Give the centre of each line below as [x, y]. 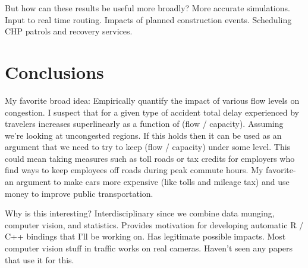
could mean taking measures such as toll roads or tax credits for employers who [150, 158]
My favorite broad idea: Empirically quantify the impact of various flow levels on [152, 100]
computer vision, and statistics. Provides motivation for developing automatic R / [154, 224]
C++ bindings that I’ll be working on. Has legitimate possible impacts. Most [145, 236]
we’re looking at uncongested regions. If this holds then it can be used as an [143, 135]
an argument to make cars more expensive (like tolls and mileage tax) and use [147, 182]
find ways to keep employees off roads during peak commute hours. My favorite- [150, 170]
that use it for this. [40, 259]
